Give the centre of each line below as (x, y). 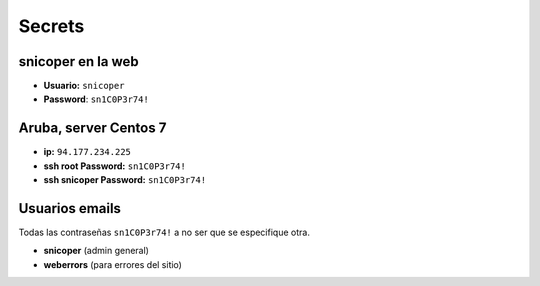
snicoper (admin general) (96, 251)
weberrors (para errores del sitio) (112, 264)
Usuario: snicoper (84, 86)
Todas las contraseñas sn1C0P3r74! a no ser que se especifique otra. (164, 232)
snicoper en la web (78, 61)
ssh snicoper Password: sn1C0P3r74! (125, 180)
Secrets (51, 26)
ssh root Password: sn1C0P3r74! (115, 166)
